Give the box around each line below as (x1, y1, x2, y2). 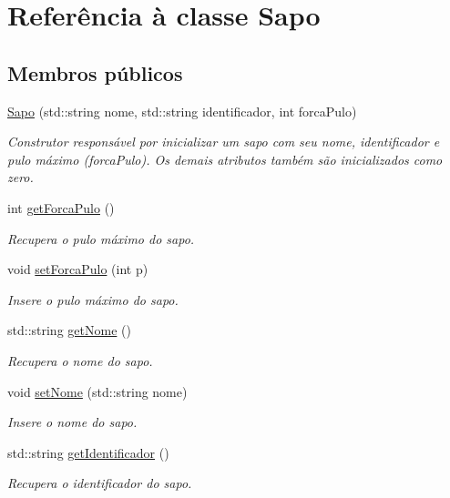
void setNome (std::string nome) (7, 381, 188, 401)
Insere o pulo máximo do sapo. (7, 290, 179, 309)
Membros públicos (7, 58, 183, 86)
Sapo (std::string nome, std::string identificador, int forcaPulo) (7, 101, 357, 120)
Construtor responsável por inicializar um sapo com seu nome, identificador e (7, 132, 440, 151)
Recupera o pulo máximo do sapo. (7, 229, 195, 248)
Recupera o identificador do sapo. (7, 473, 192, 493)
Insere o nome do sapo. (7, 412, 138, 432)
